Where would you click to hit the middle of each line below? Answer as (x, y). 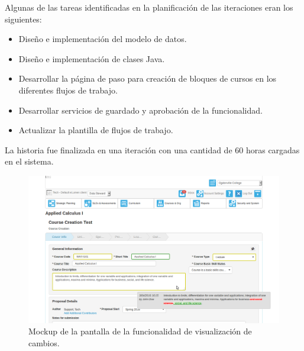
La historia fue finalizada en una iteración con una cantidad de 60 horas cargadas (152, 149)
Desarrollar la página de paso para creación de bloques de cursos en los (148, 78)
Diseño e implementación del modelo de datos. (103, 39)
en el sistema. (29, 161)
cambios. (44, 342)
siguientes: (23, 19)
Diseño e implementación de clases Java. (92, 58)
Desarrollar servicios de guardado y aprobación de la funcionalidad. (140, 110)
